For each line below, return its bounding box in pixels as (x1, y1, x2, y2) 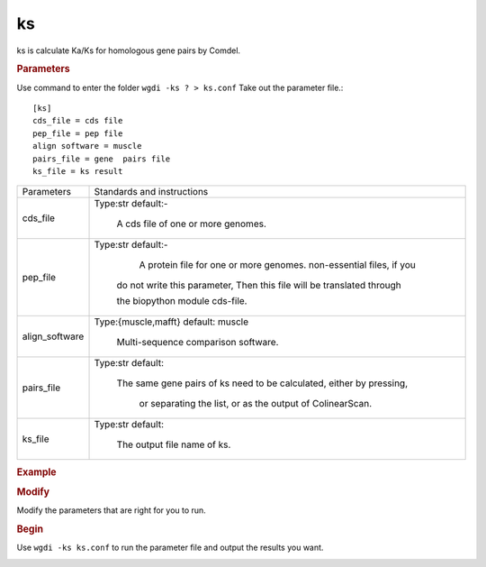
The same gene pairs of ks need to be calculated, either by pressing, (116, 377, 409, 389)
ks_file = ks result (32, 166, 123, 176)
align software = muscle (32, 141, 142, 151)
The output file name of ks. (116, 438, 231, 451)
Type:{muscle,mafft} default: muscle (94, 316, 249, 328)
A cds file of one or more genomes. (116, 217, 267, 230)
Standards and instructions (94, 186, 209, 198)
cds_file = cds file (32, 115, 123, 126)
